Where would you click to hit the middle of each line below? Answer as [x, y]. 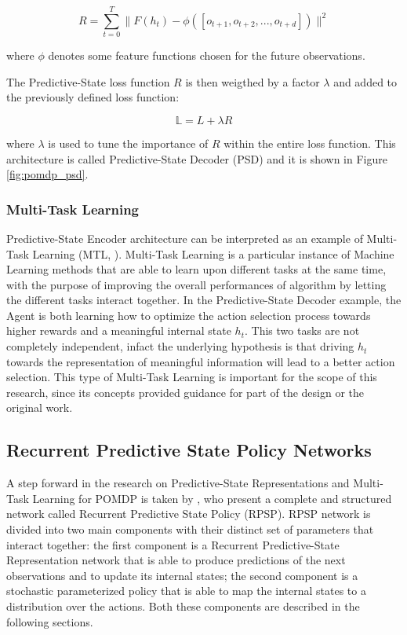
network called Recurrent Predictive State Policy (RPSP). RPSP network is [189, 514]
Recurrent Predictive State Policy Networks [189, 450]
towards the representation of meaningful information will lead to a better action [201, 361]
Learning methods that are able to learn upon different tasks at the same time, [196, 269]
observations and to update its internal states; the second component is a [182, 575]
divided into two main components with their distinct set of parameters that [190, 529]
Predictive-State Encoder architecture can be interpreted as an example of [185, 238]
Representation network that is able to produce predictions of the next [176, 560]
